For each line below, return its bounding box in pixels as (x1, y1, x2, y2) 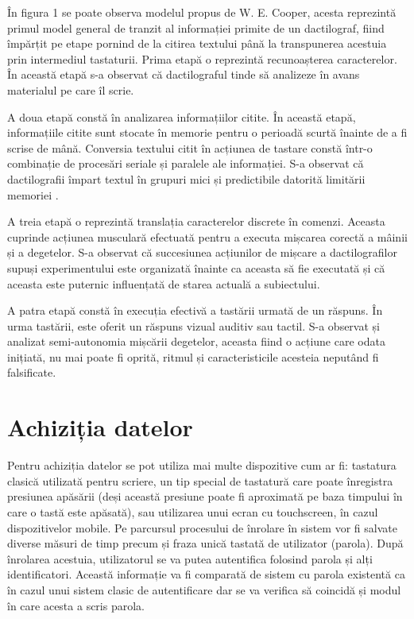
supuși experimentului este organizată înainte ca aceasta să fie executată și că (7, 259, 385, 276)
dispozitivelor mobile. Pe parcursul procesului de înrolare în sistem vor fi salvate (7, 519, 397, 536)
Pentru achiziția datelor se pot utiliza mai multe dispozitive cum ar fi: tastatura (7, 457, 397, 474)
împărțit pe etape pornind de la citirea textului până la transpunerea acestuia (7, 35, 387, 52)
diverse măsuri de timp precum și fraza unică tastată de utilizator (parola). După (7, 535, 404, 551)
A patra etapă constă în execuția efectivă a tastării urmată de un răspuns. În (7, 302, 383, 319)
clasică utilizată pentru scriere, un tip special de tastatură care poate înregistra (7, 472, 393, 489)
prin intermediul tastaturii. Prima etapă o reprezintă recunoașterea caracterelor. (7, 50, 397, 67)
